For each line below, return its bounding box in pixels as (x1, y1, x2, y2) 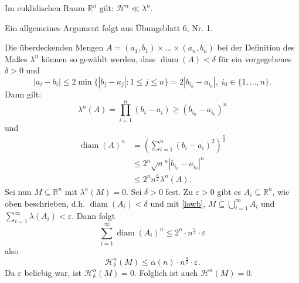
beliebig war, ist (24, 266, 81, 278)
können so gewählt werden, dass (41, 52, 156, 65)
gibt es (217, 185, 241, 197)
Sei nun (5, 185, 32, 197)
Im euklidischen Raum (5, 2, 85, 14)
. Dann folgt (72, 210, 115, 222)
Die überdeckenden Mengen (5, 41, 104, 53)
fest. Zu (165, 185, 193, 197)
